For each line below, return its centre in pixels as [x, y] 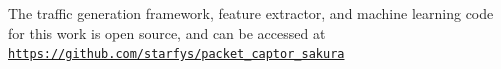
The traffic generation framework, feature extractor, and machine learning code [251, 13]
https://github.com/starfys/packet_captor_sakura [176, 54]
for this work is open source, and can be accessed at [167, 32]
